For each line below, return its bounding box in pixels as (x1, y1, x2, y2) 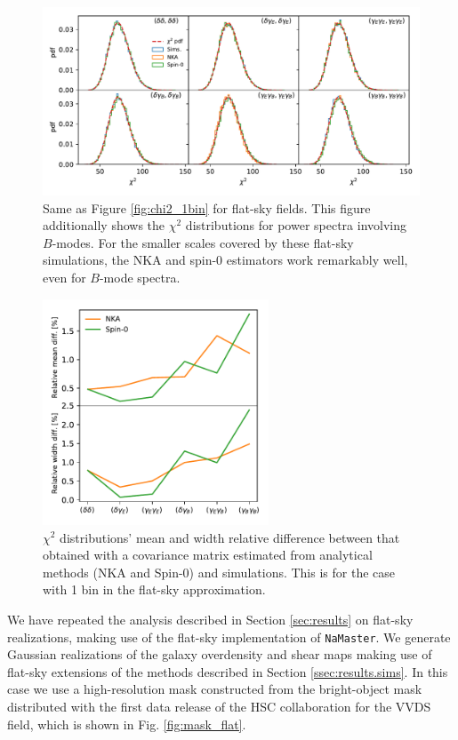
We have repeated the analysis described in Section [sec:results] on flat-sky (7, 609, 414, 628)
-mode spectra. (99, 267, 181, 286)
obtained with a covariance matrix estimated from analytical (43, 545, 373, 564)
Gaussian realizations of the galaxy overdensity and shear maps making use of (7, 645, 432, 664)
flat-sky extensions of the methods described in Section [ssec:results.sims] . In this (7, 662, 448, 680)
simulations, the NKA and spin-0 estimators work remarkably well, (43, 251, 408, 269)
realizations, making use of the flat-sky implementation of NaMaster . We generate (7, 627, 451, 646)
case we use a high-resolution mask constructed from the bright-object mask (7, 680, 422, 698)
